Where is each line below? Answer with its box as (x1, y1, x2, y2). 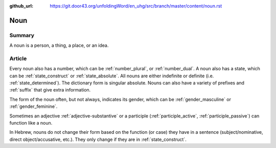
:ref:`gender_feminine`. (9, 103, 58, 109)
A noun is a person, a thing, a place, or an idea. (9, 42, 109, 48)
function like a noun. (9, 120, 53, 126)
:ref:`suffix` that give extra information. (9, 87, 91, 93)
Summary (9, 32, 35, 39)
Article (9, 55, 27, 62)
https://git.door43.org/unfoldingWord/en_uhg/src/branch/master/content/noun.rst (50, 3, 222, 9)
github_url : (9, 3, 33, 9)
